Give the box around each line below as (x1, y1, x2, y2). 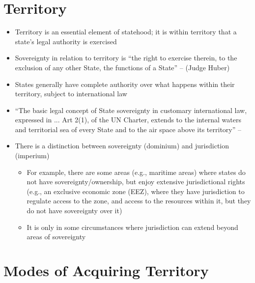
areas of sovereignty (27, 231, 86, 242)
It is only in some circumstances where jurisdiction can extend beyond (27, 222, 238, 232)
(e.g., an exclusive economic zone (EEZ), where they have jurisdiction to (27, 186, 245, 196)
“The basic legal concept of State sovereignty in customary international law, (15, 105, 247, 115)
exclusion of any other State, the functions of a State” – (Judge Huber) (15, 62, 230, 72)
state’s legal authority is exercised (15, 36, 117, 46)
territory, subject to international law (15, 88, 127, 99)
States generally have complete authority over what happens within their (15, 79, 235, 89)
